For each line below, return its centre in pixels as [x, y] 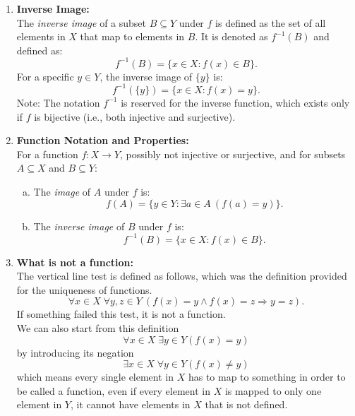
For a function [47, 154]
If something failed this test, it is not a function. [121, 314]
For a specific [45, 76]
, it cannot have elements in [130, 404]
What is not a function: [75, 262]
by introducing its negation [75, 352]
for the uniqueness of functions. [84, 289]
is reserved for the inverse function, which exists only [235, 102]
